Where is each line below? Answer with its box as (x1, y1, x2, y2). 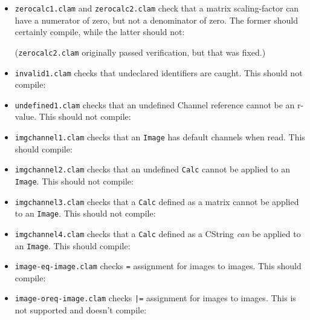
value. (15, 110, 37, 123)
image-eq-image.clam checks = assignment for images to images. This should (15, 260, 302, 272)
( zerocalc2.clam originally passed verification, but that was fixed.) (15, 45, 266, 58)
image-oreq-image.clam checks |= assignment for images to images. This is (15, 292, 296, 304)
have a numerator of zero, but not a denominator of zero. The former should (15, 13, 298, 26)
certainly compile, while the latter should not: (15, 25, 185, 38)
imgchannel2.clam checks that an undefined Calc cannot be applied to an (15, 163, 290, 175)
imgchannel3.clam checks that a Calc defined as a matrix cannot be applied (15, 195, 299, 207)
